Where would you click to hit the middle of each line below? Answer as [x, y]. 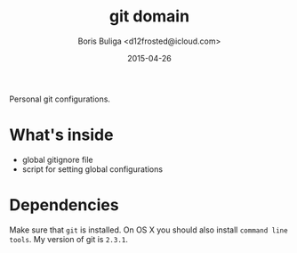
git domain [149, 16]
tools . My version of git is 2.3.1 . [69, 239]
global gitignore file [57, 159]
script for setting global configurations [92, 169]
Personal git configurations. [60, 99]
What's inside [61, 135]
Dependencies [64, 205]
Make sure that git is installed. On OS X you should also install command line [148, 230]
